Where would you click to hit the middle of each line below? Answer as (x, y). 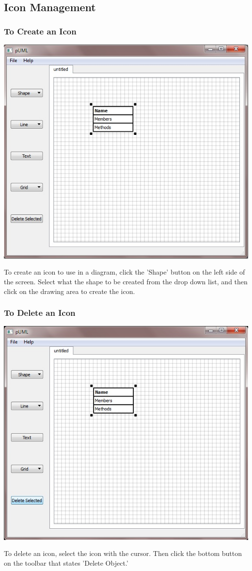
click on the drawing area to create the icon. (70, 291)
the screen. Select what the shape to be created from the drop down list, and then (126, 282)
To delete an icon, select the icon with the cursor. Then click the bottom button (123, 553)
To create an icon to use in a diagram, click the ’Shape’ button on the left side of (125, 272)
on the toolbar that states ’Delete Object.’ (66, 563)
